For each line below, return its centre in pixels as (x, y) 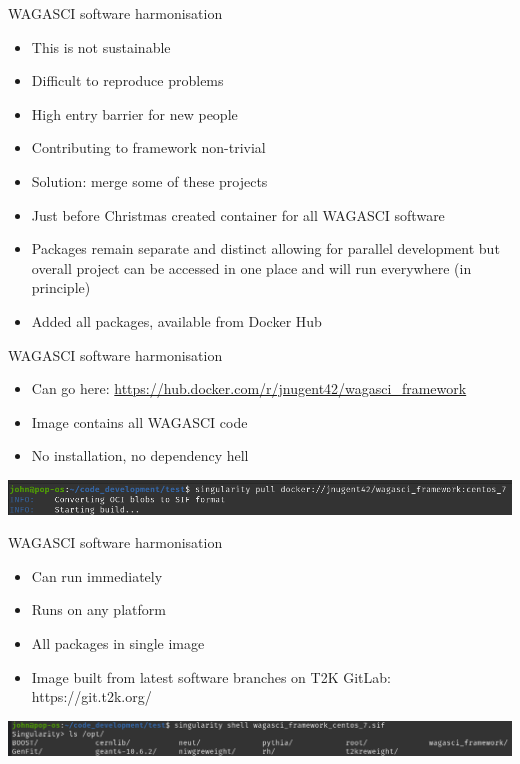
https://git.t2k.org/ (91, 696)
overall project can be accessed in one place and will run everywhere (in (251, 267)
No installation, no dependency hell (140, 455)
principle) (61, 287)
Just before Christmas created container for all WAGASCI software (238, 214)
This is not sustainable (101, 46)
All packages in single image (118, 642)
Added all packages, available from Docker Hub (176, 320)
